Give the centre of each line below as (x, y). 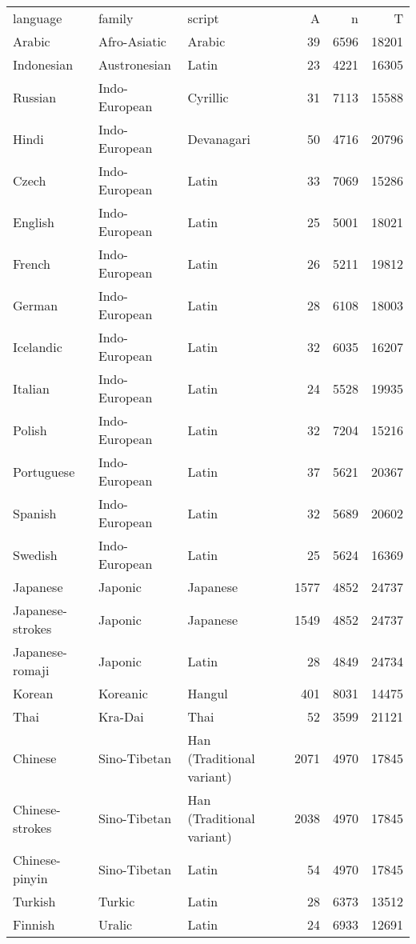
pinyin (30, 878)
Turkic (116, 901)
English (34, 222)
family (116, 18)
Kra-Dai (121, 716)
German (36, 305)
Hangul (208, 693)
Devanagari (219, 138)
